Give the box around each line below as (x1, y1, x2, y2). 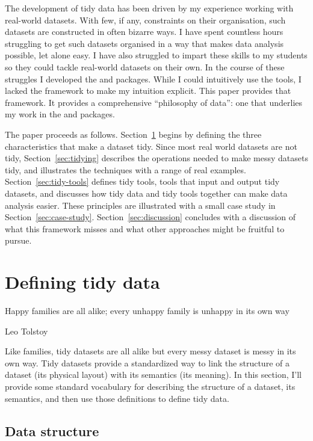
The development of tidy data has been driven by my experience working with (5, 2, 294, 14)
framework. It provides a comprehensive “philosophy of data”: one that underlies (5, 96, 303, 108)
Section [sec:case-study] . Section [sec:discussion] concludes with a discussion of (5, 211, 296, 223)
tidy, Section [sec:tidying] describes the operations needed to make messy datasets (5, 152, 308, 164)
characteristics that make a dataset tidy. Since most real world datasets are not (5, 140, 297, 152)
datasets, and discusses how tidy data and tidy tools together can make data (5, 187, 288, 199)
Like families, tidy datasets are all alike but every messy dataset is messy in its (5, 345, 296, 357)
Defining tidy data (5, 270, 160, 294)
